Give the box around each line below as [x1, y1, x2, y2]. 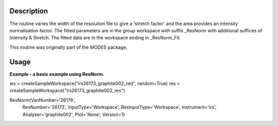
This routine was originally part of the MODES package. [9, 44, 128, 50]
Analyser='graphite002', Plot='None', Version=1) [22, 111, 125, 117]
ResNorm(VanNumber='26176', [9, 97, 76, 103]
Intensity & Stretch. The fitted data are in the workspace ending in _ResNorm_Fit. [9, 35, 181, 41]
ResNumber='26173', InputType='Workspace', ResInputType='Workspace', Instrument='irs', [22, 104, 217, 110]
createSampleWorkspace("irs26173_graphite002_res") [9, 88, 126, 94]
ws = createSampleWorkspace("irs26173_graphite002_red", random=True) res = [9, 80, 180, 87]
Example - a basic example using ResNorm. [9, 71, 105, 77]
